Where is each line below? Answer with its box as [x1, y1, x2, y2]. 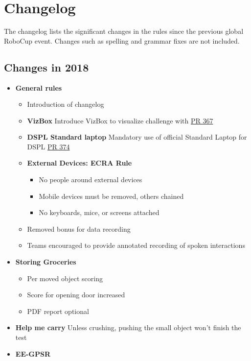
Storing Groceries [15, 257, 76, 267]
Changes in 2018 [4, 59, 89, 74]
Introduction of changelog [27, 99, 104, 109]
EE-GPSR [15, 348, 51, 359]
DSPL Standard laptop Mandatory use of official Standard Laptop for [27, 132, 247, 142]
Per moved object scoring [27, 273, 103, 283]
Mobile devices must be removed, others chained [39, 191, 184, 201]
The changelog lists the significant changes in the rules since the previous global [4, 26, 244, 36]
